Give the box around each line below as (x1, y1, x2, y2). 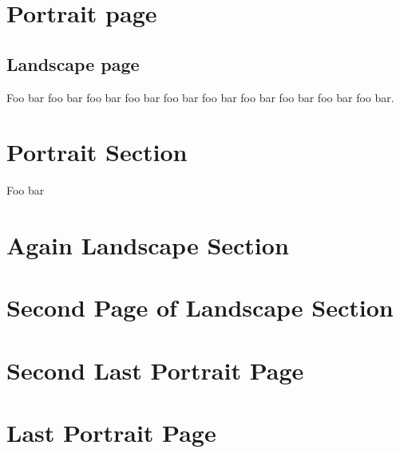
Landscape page (6, 51, 140, 76)
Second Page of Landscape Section (6, 291, 394, 324)
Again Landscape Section (6, 229, 289, 262)
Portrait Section (6, 136, 188, 168)
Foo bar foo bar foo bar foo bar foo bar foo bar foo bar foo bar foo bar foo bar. (6, 89, 394, 105)
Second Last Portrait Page (6, 353, 304, 386)
